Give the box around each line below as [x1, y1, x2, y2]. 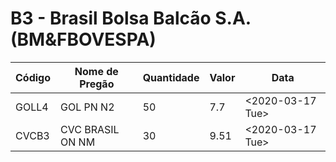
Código [15, 70, 51, 84]
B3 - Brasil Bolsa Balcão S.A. [10, 7, 252, 30]
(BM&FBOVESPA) [10, 28, 157, 51]
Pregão [79, 77, 115, 91]
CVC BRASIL [60, 122, 120, 136]
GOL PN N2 [60, 100, 115, 114]
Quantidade [142, 70, 200, 84]
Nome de [74, 64, 119, 78]
